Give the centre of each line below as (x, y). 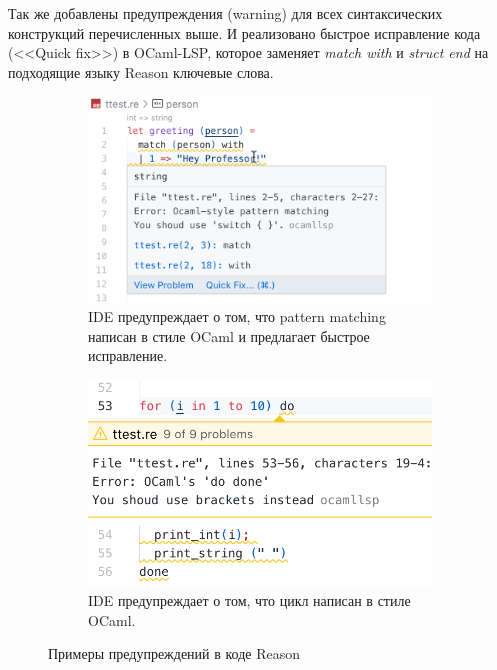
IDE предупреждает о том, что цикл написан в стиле (249, 599)
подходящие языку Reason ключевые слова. (141, 71)
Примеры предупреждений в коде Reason (174, 653)
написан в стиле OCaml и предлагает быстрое (229, 335)
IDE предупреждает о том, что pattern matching (237, 316)
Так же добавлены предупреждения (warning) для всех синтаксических (225, 13)
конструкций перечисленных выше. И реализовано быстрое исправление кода (244, 32)
